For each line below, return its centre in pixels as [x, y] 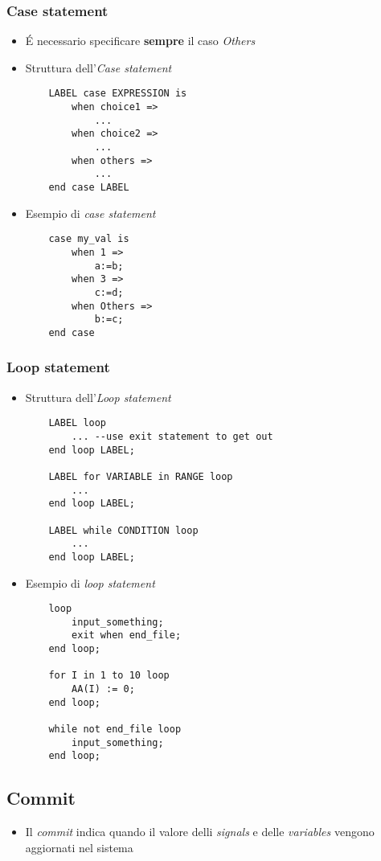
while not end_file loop [115, 730]
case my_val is [89, 239]
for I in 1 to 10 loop [109, 676]
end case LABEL [89, 187]
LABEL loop [78, 423]
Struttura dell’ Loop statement [98, 397]
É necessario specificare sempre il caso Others [140, 41]
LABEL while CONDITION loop [123, 530]
